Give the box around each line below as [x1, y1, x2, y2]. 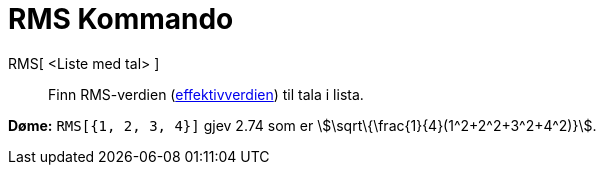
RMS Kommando [8, 2, 234, 36]
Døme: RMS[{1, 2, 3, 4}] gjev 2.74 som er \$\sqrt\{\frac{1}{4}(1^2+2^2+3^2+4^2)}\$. [8, 116, 597, 134]
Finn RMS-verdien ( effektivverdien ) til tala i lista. [48, 85, 364, 103]
